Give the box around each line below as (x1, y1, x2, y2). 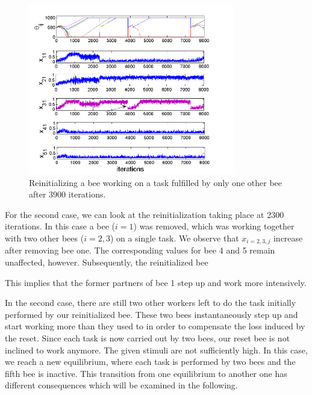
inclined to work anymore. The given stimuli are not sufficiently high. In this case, (5, 343, 308, 356)
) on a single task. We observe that (110, 232, 239, 244)
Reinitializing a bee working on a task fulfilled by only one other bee (29, 176, 282, 188)
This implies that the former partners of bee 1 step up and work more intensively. (5, 276, 307, 288)
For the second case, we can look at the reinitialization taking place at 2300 (5, 208, 284, 220)
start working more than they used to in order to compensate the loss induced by (5, 320, 305, 332)
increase (273, 232, 303, 244)
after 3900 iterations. (29, 188, 106, 201)
